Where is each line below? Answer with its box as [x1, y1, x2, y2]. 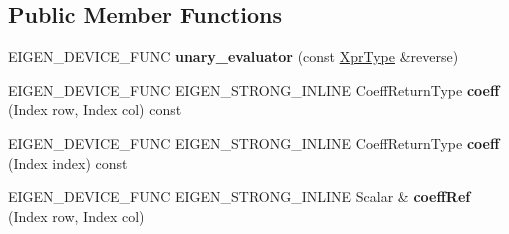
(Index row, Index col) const [8, 99, 182, 120]
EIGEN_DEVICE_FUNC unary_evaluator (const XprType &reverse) [8, 46, 459, 67]
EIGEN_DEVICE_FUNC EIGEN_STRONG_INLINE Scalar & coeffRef [8, 186, 471, 207]
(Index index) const [8, 152, 128, 173]
